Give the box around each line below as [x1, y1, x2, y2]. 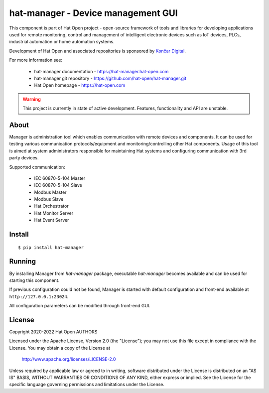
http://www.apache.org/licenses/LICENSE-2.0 [21, 356, 116, 362]
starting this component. [9, 277, 60, 283]
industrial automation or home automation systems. [9, 39, 115, 45]
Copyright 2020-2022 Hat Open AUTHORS [9, 329, 98, 335]
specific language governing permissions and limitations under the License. [9, 382, 164, 388]
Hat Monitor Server [34, 210, 74, 216]
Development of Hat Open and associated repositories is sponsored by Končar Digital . [9, 48, 186, 54]
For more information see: [9, 57, 62, 63]
